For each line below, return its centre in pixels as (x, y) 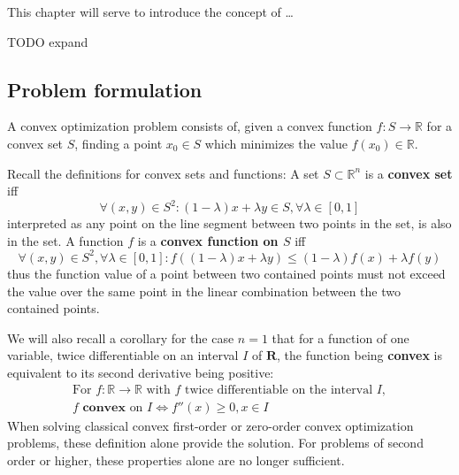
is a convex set (409, 173)
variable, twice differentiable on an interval (123, 355)
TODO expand (48, 41)
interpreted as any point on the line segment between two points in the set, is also (229, 223)
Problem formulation (105, 89)
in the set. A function (65, 240)
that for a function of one (340, 337)
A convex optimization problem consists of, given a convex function (190, 126)
